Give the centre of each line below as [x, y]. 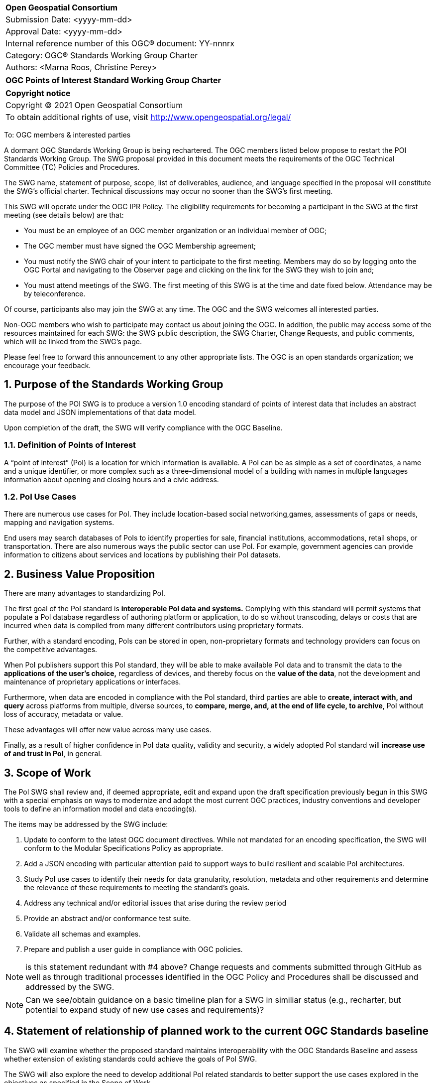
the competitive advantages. [51, 650]
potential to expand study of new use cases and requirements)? [145, 1010]
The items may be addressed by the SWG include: [86, 824]
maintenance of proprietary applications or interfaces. [93, 682]
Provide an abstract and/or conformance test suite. [108, 919]
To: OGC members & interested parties [67, 135]
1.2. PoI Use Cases [40, 496]
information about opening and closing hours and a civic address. [111, 479]
